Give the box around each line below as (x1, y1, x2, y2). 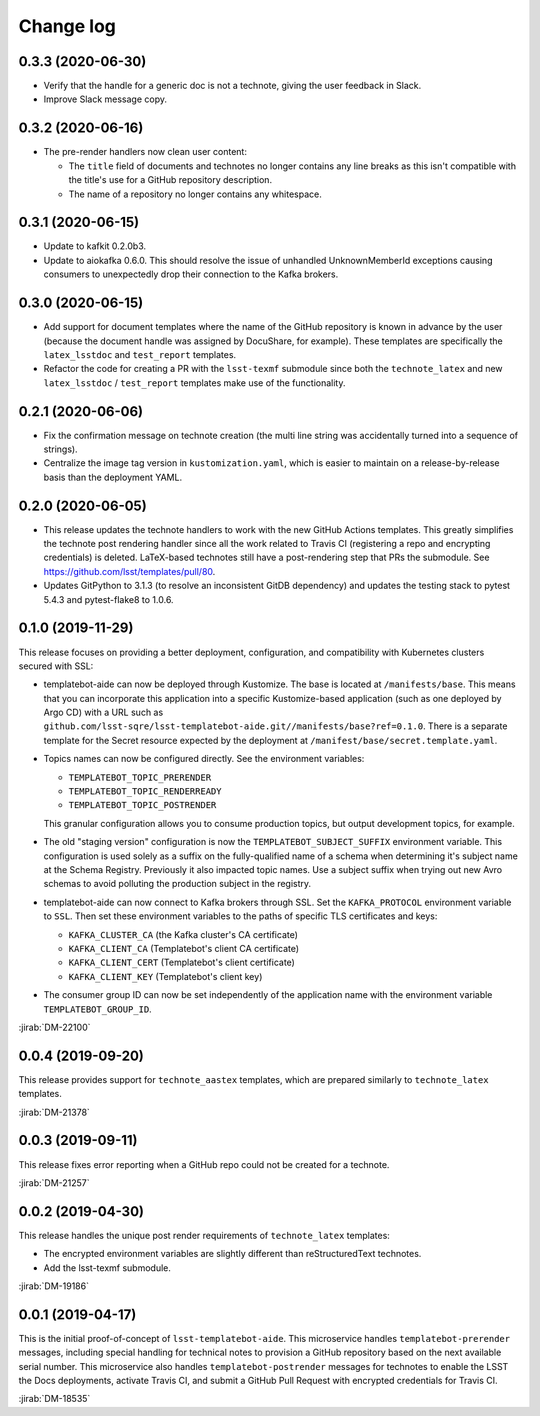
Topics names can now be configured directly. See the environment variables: (43, 753, 365, 765)
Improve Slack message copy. (43, 93, 168, 105)
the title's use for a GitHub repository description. (68, 174, 273, 186)
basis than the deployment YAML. (43, 471, 183, 483)
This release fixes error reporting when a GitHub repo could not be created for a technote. (18, 1158, 390, 1170)
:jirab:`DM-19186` (18, 1280, 90, 1292)
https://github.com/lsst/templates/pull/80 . (43, 565, 216, 577)
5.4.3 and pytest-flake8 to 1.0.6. (43, 593, 174, 605)
